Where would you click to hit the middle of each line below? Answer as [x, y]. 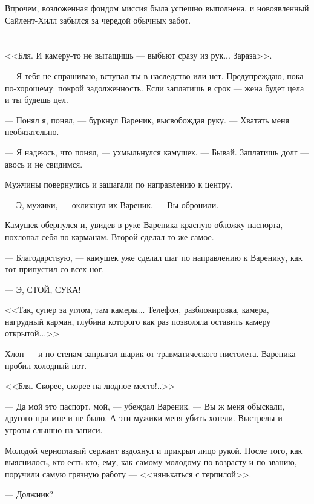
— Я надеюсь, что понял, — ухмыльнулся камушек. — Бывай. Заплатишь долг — [157, 152]
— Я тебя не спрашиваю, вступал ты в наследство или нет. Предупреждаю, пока [154, 75]
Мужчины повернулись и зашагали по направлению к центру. [119, 184]
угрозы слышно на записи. [54, 430]
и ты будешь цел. [37, 100]
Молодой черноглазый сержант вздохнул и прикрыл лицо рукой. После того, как [154, 450]
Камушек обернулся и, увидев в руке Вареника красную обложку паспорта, [144, 225]
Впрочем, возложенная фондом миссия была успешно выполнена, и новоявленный [157, 8]
